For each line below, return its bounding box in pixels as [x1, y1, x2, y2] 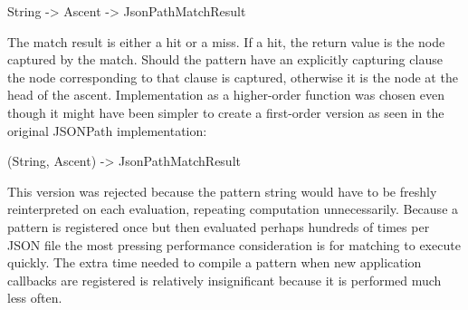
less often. [7, 288, 62, 307]
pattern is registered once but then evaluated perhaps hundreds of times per [7, 217, 430, 236]
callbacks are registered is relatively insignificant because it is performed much [7, 270, 442, 289]
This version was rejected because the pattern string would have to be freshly [7, 181, 437, 200]
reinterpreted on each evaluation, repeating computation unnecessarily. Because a [7, 199, 459, 218]
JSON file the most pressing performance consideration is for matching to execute [7, 235, 461, 254]
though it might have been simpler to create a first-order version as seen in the [7, 102, 444, 121]
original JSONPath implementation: [7, 121, 207, 140]
